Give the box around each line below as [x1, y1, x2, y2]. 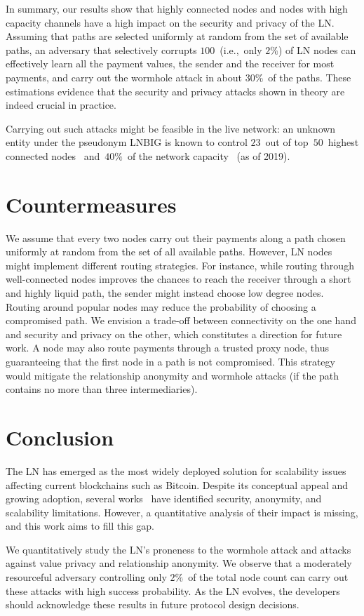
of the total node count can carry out [188, 570, 349, 584]
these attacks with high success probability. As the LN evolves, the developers [6, 583, 340, 598]
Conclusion [6, 422, 114, 451]
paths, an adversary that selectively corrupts [6, 42, 197, 57]
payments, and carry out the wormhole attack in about [6, 69, 242, 84]
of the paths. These [268, 69, 351, 84]
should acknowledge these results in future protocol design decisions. [6, 597, 299, 612]
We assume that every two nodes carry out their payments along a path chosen [6, 230, 346, 245]
